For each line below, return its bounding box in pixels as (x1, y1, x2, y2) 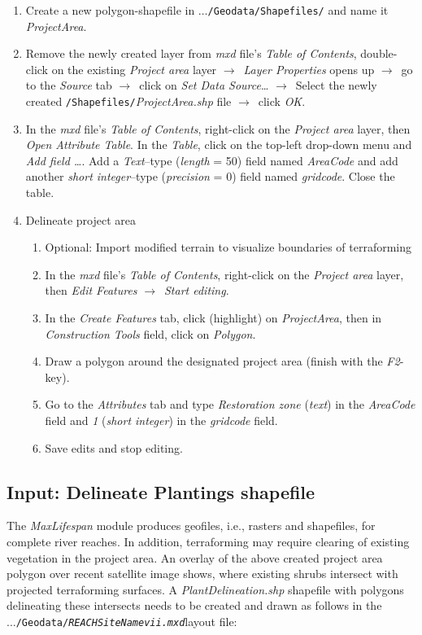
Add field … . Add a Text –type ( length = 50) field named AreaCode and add (25, 151, 398, 169)
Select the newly (295, 77, 377, 94)
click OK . (258, 93, 306, 110)
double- (360, 45, 398, 62)
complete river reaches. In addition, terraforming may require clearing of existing (7, 532, 410, 550)
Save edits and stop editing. (45, 439, 183, 456)
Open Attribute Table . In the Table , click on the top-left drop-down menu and (25, 136, 412, 153)
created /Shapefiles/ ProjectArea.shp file (25, 93, 232, 110)
